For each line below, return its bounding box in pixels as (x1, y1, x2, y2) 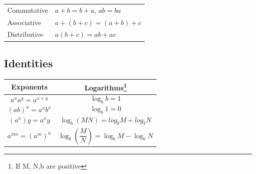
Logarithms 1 (84, 81, 127, 92)
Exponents (11, 82, 48, 92)
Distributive (7, 29, 44, 39)
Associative (7, 17, 41, 27)
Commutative (7, 4, 48, 15)
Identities (4, 55, 53, 70)
